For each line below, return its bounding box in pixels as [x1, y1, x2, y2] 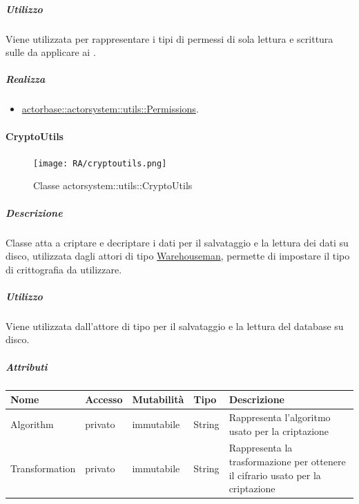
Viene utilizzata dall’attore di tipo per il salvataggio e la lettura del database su [6, 318, 344, 333]
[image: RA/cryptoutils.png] [33, 158, 167, 168]
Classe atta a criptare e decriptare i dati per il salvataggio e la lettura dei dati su [6, 235, 349, 249]
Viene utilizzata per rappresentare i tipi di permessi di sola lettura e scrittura [6, 31, 333, 46]
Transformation [10, 461, 76, 475]
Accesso [85, 392, 123, 407]
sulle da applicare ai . [6, 45, 96, 59]
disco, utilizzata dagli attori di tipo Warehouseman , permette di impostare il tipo [6, 249, 350, 263]
